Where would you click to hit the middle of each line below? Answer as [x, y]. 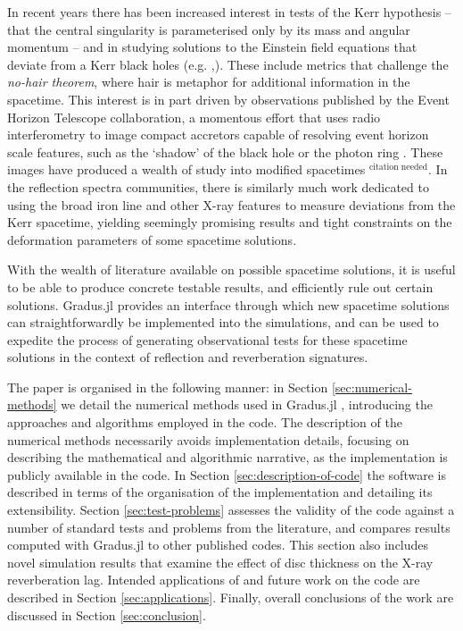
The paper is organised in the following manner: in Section [168, 387]
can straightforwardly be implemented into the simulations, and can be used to [223, 322]
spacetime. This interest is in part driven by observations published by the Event [228, 99]
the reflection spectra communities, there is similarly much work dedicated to [218, 186]
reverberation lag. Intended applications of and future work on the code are [214, 580]
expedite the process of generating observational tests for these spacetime [207, 339]
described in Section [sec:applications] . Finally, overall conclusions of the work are [231, 597]
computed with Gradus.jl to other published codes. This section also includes [218, 545]
